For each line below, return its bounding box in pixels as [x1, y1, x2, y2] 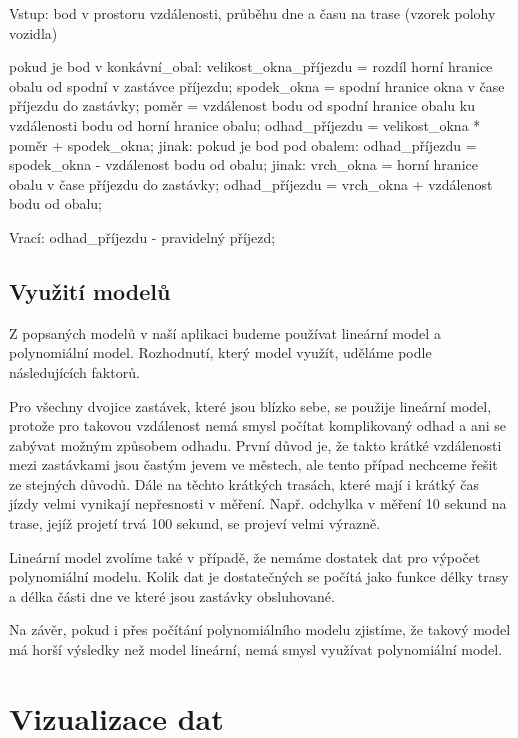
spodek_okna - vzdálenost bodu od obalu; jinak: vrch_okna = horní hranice [9, 154, 478, 175]
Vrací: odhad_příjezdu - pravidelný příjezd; [9, 226, 276, 247]
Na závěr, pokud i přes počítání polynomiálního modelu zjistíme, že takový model [9, 619, 511, 640]
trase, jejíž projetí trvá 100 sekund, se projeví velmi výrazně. [9, 513, 381, 534]
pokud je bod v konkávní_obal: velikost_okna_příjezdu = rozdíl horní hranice [9, 56, 493, 77]
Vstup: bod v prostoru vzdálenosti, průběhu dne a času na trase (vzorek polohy [9, 3, 496, 23]
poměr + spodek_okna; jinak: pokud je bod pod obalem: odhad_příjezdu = [9, 134, 477, 155]
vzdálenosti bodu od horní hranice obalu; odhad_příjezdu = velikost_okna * [9, 114, 481, 135]
